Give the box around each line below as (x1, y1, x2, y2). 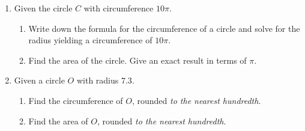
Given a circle (14, 74, 65, 87)
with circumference (83, 2, 154, 14)
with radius (76, 74, 119, 87)
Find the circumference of (28, 94, 123, 106)
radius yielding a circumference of (28, 34, 152, 46)
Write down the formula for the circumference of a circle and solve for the (28, 22, 300, 34)
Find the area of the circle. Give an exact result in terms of (28, 53, 247, 66)
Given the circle (14, 2, 73, 14)
